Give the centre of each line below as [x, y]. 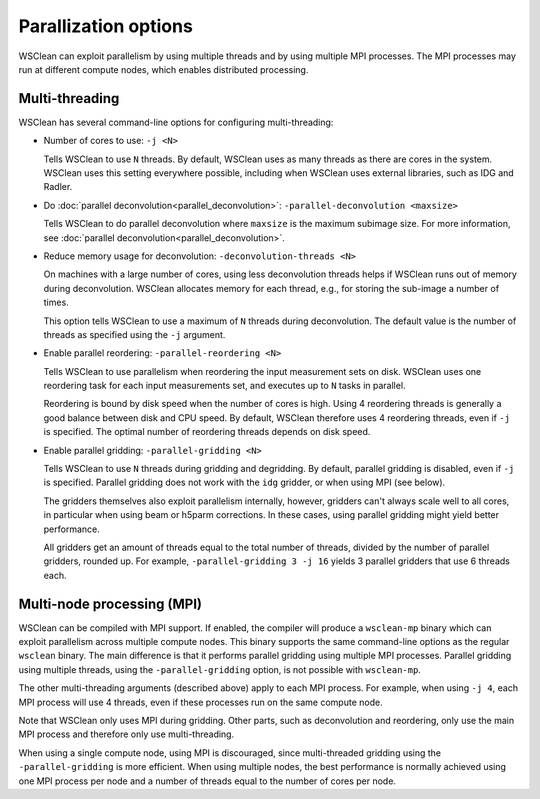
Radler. [58, 187]
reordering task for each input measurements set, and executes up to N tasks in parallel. [224, 386]
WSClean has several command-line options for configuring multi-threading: [176, 122]
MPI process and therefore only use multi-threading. [126, 734]
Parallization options [106, 26]
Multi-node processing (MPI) [110, 603]
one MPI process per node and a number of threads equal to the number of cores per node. [207, 781]
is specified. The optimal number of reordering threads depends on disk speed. [207, 432]
